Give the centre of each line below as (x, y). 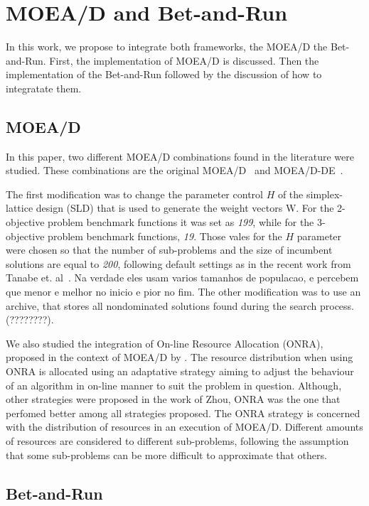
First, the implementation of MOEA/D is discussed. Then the (184, 60)
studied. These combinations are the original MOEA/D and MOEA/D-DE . (175, 170)
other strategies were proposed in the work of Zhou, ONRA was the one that (173, 399)
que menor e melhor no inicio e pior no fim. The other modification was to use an (183, 292)
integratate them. (44, 88)
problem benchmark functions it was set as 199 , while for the (181, 222)
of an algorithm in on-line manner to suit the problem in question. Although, (174, 385)
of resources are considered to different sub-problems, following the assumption (177, 440)
